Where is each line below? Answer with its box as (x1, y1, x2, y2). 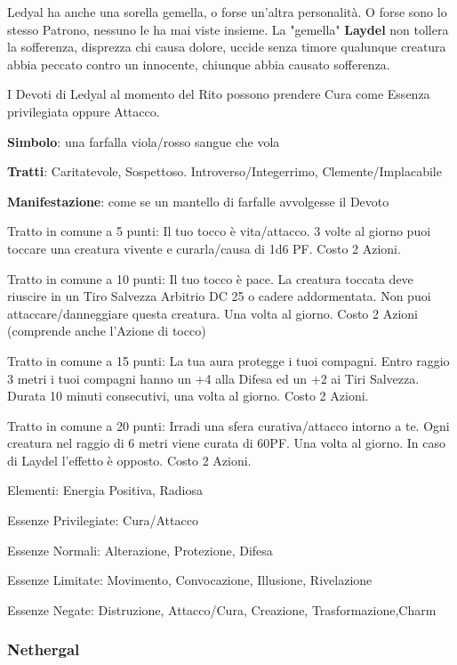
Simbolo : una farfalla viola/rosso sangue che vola (7, 132, 280, 150)
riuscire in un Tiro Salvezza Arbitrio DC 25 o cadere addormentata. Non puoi (7, 287, 431, 305)
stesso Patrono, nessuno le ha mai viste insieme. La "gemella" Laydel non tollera (7, 20, 449, 38)
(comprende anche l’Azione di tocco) (7, 321, 206, 340)
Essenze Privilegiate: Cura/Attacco (7, 511, 198, 530)
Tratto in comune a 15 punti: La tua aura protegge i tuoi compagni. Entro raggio (7, 351, 450, 369)
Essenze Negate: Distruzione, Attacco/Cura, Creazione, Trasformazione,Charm (7, 600, 437, 619)
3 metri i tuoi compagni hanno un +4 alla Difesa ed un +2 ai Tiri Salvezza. (7, 369, 420, 387)
